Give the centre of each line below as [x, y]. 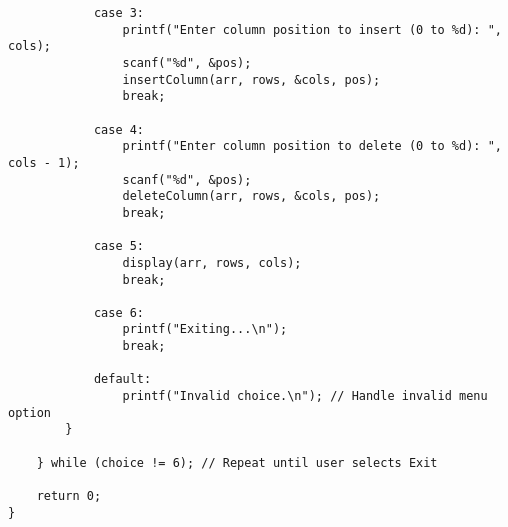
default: [122, 379]
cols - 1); [44, 162]
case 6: [119, 312]
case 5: [119, 246]
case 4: [119, 129]
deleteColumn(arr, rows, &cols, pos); [251, 196]
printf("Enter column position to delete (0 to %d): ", [312, 146]
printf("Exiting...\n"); [205, 329]
